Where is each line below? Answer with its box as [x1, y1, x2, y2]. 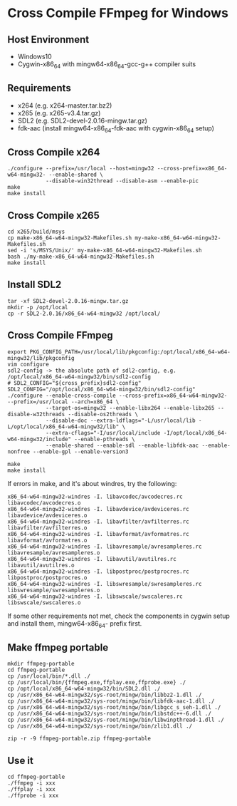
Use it [7, 754, 33, 767]
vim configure [7, 361, 50, 368]
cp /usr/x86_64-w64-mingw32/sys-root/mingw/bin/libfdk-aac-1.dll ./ [7, 698, 215, 705]
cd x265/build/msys [7, 228, 65, 236]
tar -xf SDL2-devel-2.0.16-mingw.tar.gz [7, 297, 130, 304]
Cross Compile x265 [7, 209, 100, 222]
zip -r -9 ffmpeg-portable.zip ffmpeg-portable [7, 735, 152, 743]
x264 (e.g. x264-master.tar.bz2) [17, 101, 112, 110]
